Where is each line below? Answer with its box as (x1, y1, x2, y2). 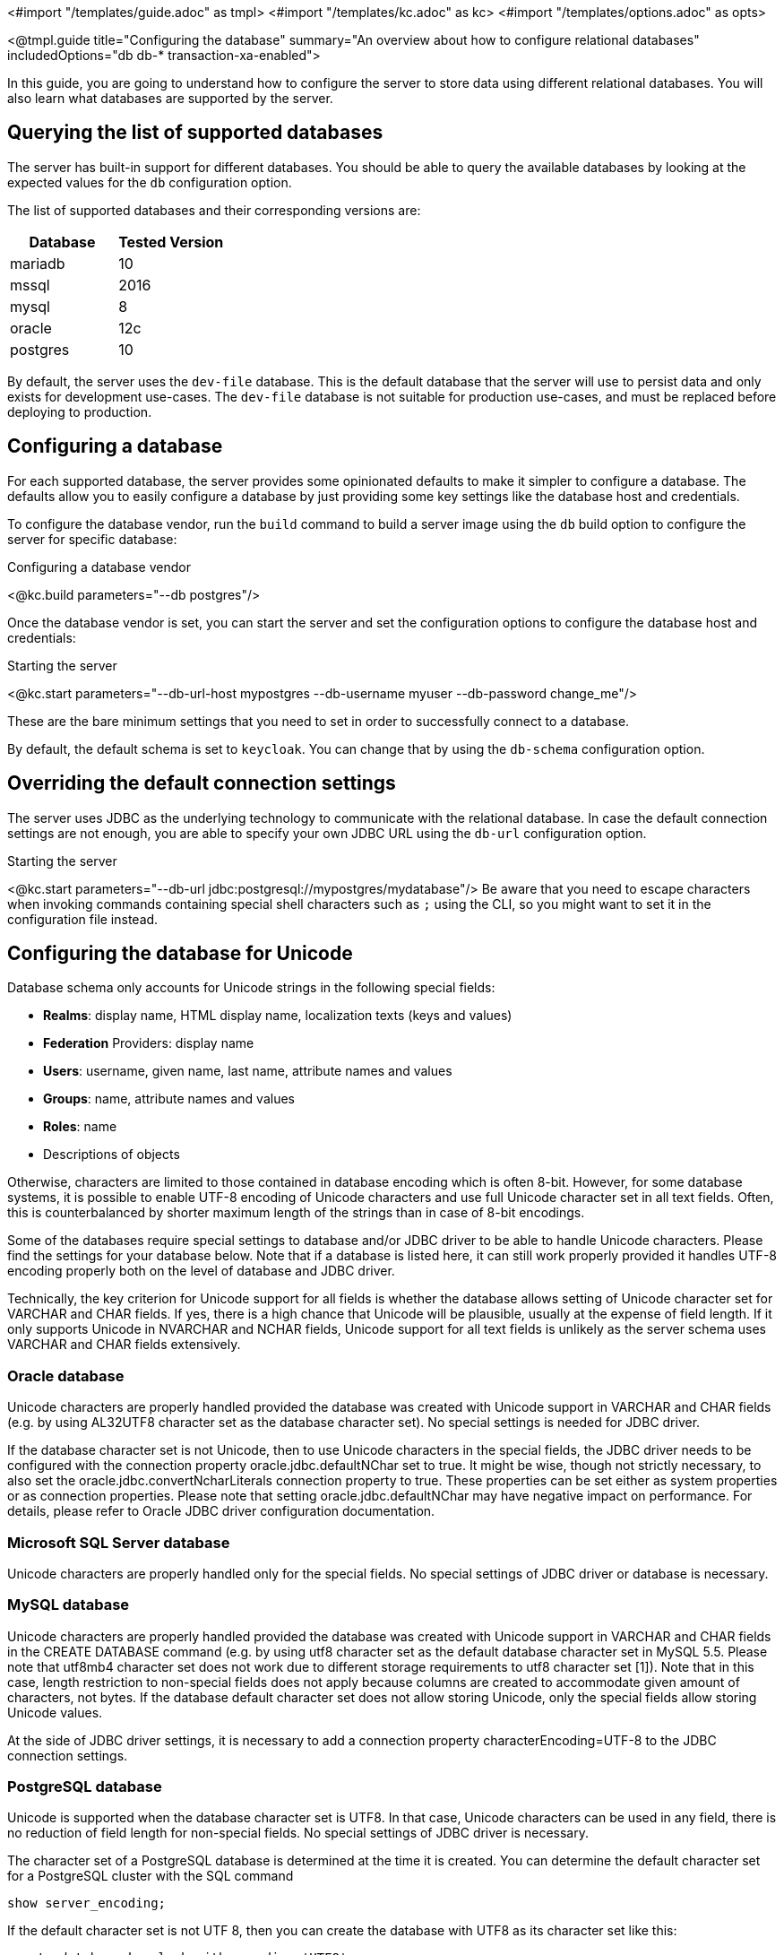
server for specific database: (7, 531, 177, 547)
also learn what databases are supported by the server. (7, 91, 333, 106)
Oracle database (7, 1366, 125, 1385)
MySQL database (7, 1596, 130, 1614)
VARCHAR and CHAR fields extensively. (7, 1336, 241, 1353)
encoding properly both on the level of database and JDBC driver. (7, 1263, 395, 1279)
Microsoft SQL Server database (7, 1533, 230, 1552)
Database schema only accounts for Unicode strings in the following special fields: (7, 980, 495, 996)
